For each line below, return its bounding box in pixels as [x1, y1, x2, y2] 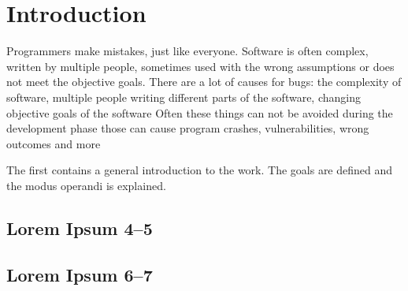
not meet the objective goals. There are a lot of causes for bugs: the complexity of [6, 73, 402, 90]
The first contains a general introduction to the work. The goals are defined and [6, 162, 393, 178]
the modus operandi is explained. [6, 177, 166, 193]
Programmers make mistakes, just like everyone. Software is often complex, [6, 43, 369, 59]
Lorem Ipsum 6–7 [6, 262, 153, 286]
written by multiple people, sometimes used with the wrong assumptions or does [6, 58, 395, 74]
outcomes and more [6, 135, 101, 151]
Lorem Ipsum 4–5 [6, 215, 153, 240]
